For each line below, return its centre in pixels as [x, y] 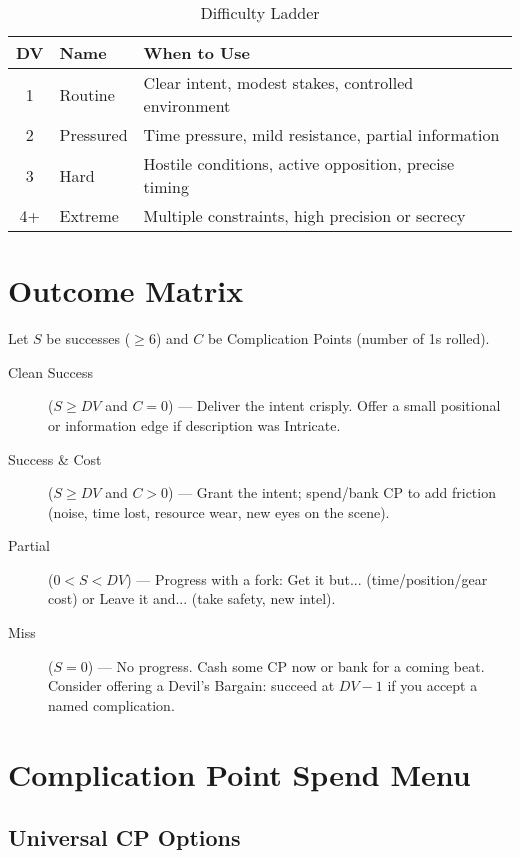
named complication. [111, 704]
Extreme [89, 215]
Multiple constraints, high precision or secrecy [304, 215]
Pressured [93, 134]
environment [187, 105]
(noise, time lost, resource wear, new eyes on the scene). [219, 511]
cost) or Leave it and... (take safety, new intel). [192, 598]
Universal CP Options [124, 837]
